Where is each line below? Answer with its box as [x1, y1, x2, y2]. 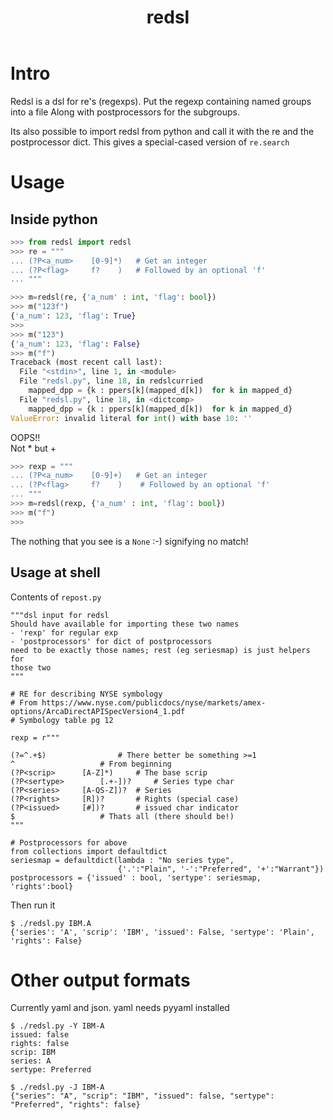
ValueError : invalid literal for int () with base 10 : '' [10, 413, 253, 423]
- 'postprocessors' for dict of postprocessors [10, 636, 213, 646]
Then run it [10, 899, 56, 911]
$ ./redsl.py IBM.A [10, 918, 92, 928]
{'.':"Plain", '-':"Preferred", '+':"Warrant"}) [117, 864, 325, 874]
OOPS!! [10, 431, 41, 443]
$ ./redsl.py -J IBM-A [10, 1082, 105, 1093]
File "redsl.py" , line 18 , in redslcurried [19, 376, 203, 386]
